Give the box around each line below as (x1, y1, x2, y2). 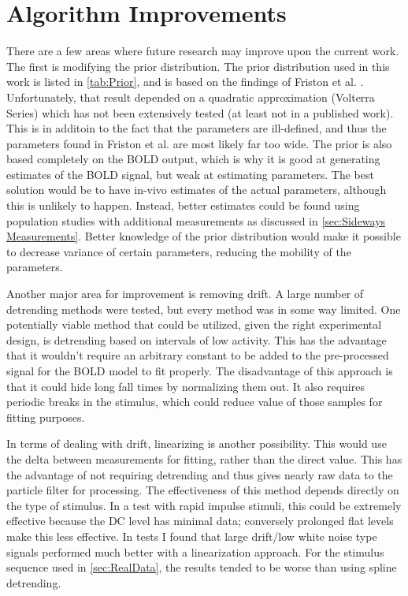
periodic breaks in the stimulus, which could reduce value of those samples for (6, 393, 383, 410)
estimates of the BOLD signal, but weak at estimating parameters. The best (6, 166, 374, 182)
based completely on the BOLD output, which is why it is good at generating (6, 151, 380, 167)
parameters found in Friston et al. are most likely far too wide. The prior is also (6, 135, 392, 151)
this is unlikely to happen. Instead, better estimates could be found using (6, 197, 360, 214)
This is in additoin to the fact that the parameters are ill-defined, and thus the (6, 120, 387, 136)
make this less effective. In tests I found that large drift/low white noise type (6, 527, 377, 544)
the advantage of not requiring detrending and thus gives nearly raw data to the (6, 466, 393, 482)
